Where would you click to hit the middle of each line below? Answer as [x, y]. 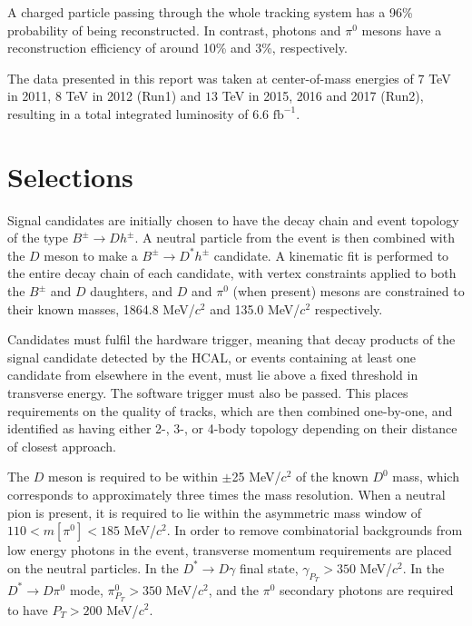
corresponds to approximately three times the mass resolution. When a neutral [226, 494]
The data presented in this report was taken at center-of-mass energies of [211, 78]
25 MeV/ [256, 477]
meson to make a [91, 255]
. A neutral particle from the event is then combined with [295, 238]
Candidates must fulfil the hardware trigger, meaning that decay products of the [231, 339]
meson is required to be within [133, 477]
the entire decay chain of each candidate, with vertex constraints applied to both [232, 273]
